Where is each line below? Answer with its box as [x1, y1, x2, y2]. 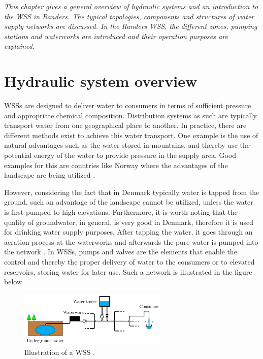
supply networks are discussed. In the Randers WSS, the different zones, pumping [4, 21, 257, 31]
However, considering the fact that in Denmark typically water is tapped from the [4, 186, 259, 197]
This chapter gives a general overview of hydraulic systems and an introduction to [4, 1, 258, 11]
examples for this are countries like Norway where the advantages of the [4, 159, 228, 170]
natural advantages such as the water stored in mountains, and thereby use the [4, 140, 250, 150]
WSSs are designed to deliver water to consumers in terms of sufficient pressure [4, 100, 251, 111]
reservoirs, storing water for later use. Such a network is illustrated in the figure [4, 266, 252, 277]
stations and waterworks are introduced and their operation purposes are [4, 30, 228, 41]
